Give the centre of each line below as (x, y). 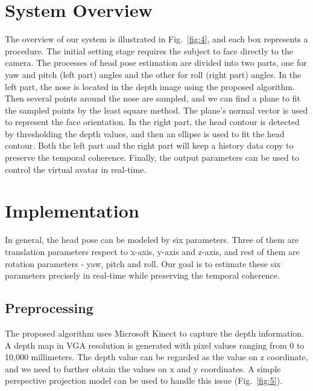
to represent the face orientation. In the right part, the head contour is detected (152, 122)
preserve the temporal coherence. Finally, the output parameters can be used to (152, 157)
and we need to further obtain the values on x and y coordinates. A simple (143, 368)
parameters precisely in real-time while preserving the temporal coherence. (142, 275)
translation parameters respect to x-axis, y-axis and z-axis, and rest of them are (152, 251)
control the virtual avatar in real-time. (76, 169)
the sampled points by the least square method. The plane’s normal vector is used (156, 110)
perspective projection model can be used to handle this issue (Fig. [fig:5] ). (144, 380)
